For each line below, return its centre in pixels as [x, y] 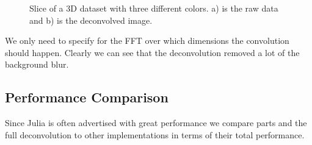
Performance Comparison [87, 97]
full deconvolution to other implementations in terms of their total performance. [155, 134]
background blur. [37, 64]
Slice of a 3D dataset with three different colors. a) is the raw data [154, 8]
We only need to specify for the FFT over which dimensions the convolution [147, 41]
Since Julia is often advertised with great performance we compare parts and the [156, 123]
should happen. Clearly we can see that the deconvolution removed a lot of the [152, 52]
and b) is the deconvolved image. [91, 20]
